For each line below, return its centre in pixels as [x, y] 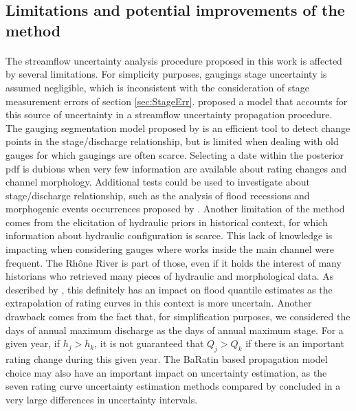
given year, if [33, 343]
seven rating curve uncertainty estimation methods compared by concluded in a [173, 386]
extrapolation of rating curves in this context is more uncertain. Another [159, 303]
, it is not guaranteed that [149, 343]
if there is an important [295, 343]
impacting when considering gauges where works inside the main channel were [170, 249]
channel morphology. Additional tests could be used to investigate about [158, 182]
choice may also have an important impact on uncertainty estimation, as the [166, 372]
